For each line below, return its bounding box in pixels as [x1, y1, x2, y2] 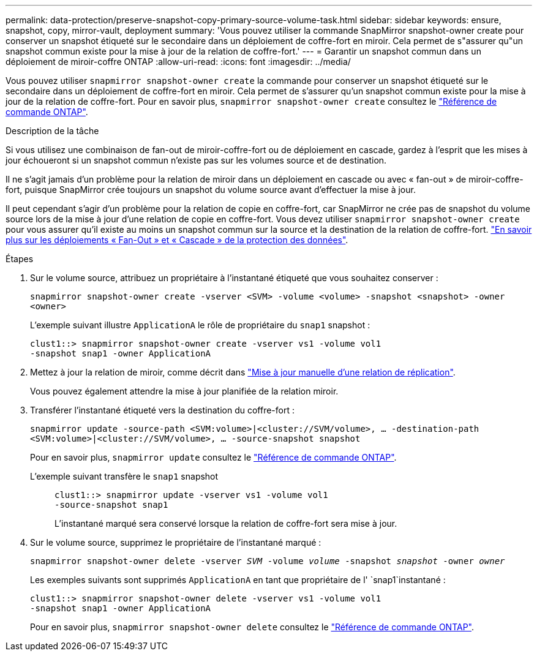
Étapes [6, 254, 34, 264]
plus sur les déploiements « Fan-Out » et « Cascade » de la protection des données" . [6, 235, 348, 245]
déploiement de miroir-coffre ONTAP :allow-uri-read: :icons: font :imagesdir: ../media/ [6, 56, 351, 67]
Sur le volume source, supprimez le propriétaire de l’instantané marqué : [30, 537, 321, 548]
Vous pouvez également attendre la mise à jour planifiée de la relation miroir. [30, 386, 339, 396]
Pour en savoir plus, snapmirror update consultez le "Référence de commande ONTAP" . [30, 452, 397, 462]
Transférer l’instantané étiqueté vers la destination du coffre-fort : [30, 405, 295, 415]
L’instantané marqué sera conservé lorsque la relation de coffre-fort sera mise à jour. [54, 518, 397, 529]
